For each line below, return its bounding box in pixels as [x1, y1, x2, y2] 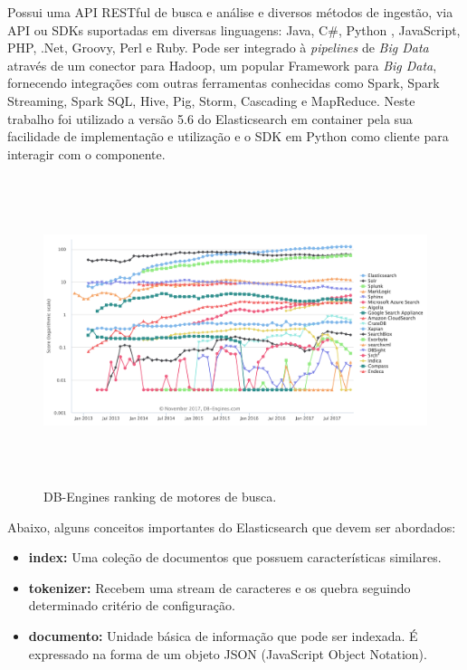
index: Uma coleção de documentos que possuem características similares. [28, 548, 442, 567]
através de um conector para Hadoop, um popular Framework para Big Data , [7, 55, 437, 74]
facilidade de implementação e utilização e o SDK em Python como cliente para [7, 127, 449, 146]
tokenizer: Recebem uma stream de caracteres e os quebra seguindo [28, 578, 411, 597]
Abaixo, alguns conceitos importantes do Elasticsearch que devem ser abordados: [7, 517, 456, 536]
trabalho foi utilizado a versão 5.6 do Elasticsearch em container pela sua [7, 109, 413, 128]
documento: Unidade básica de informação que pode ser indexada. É [28, 627, 418, 646]
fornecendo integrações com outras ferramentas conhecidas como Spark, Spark [7, 73, 440, 92]
